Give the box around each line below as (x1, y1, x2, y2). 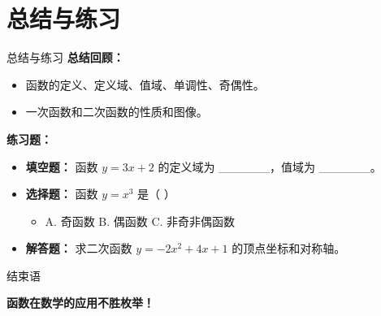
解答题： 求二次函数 (25, 240, 132, 257)
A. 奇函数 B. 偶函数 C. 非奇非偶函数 (45, 212, 236, 229)
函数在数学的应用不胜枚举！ (6, 294, 154, 311)
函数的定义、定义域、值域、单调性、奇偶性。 (25, 76, 265, 93)
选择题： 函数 (25, 185, 98, 202)
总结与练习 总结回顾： (6, 49, 124, 66)
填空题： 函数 (25, 158, 98, 175)
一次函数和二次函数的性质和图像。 (25, 103, 208, 120)
